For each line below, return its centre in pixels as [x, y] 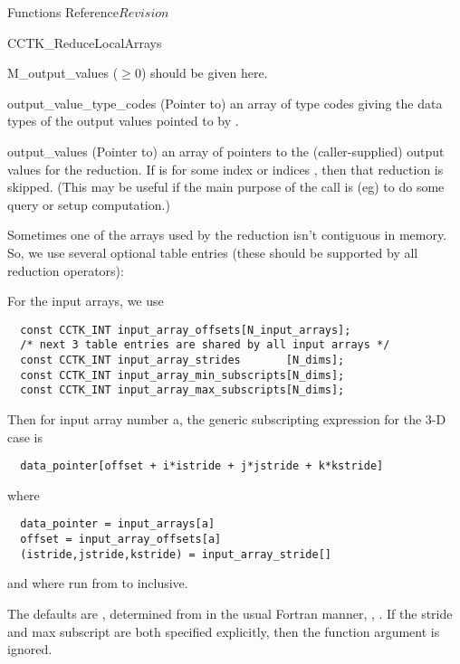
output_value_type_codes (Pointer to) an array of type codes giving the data [225, 103]
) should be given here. [204, 73]
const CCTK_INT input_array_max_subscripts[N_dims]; [182, 390]
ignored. [30, 649]
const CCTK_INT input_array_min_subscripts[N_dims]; [182, 375]
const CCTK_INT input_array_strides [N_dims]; [182, 360]
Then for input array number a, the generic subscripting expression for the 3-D [227, 419]
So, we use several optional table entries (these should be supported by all [213, 252]
